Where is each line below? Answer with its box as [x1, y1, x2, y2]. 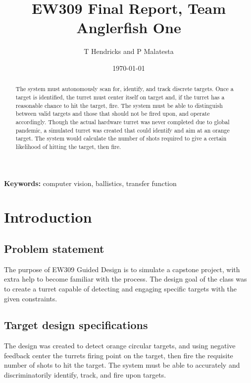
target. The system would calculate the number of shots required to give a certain [15, 134, 227, 143]
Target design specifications [4, 317, 148, 333]
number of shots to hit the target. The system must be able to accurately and [4, 360, 240, 370]
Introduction [4, 207, 92, 227]
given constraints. [4, 293, 57, 303]
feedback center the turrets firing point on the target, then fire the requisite [4, 350, 233, 360]
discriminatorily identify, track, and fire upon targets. [4, 370, 166, 380]
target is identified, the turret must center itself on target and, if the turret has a [15, 93, 225, 101]
